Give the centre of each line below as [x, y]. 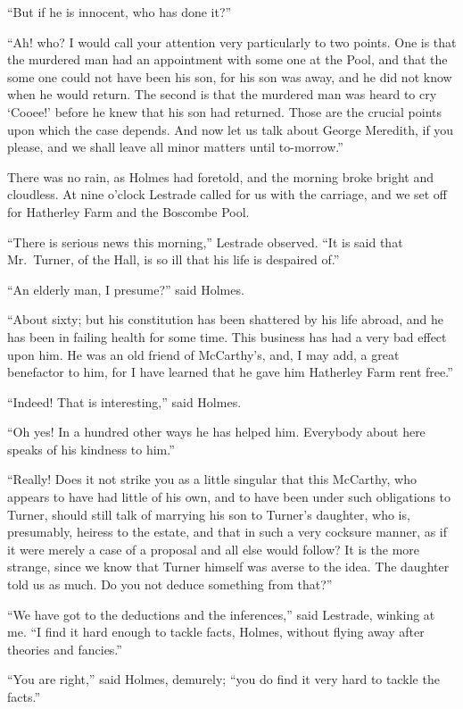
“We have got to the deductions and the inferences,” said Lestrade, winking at [221, 614]
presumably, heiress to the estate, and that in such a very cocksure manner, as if [227, 532]
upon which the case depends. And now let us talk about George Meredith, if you [231, 129]
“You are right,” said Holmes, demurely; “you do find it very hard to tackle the [223, 679]
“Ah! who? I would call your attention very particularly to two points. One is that [232, 42]
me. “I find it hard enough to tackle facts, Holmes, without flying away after [216, 632]
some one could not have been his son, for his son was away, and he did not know [230, 76]
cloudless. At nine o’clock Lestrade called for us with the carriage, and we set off [227, 194]
